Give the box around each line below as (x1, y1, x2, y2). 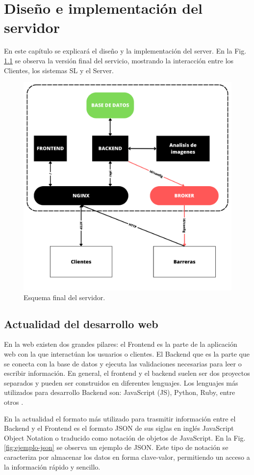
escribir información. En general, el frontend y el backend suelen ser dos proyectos (4, 368, 250, 378)
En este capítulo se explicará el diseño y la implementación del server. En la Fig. (4, 46, 247, 56)
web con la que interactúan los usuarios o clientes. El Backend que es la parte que (4, 349, 250, 359)
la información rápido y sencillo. (4, 461, 101, 472)
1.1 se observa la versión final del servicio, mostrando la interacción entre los (4, 55, 234, 65)
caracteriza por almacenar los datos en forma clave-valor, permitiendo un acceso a (4, 452, 250, 462)
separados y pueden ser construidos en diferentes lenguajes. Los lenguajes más (4, 377, 238, 388)
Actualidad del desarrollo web (4, 316, 158, 331)
